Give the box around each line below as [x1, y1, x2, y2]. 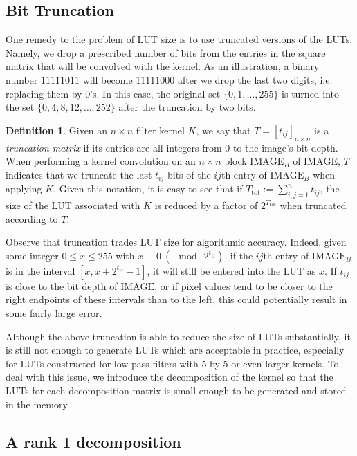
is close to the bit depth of [6, 278, 118, 293]
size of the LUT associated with [6, 198, 140, 212]
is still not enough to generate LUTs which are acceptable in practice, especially [6, 343, 345, 357]
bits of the [167, 167, 211, 181]
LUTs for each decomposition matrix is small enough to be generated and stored [6, 383, 347, 397]
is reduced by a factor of [154, 198, 258, 212]
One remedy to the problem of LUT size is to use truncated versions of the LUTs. [6, 32, 353, 46]
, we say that [196, 122, 251, 137]
